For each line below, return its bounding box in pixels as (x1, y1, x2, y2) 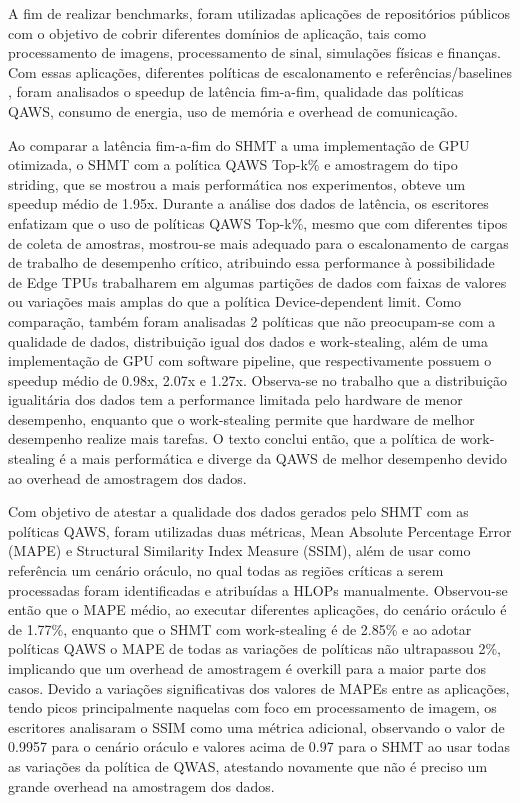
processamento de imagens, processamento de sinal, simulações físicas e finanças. (8, 42, 501, 63)
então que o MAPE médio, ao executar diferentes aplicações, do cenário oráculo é (8, 599, 507, 620)
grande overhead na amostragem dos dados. (8, 775, 275, 796)
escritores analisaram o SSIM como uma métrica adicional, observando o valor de (8, 716, 505, 737)
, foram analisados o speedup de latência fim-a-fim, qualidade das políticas (8, 81, 464, 102)
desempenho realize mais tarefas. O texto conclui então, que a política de (8, 428, 456, 449)
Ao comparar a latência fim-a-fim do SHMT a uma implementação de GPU (8, 134, 470, 155)
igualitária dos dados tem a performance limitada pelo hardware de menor (8, 389, 463, 410)
